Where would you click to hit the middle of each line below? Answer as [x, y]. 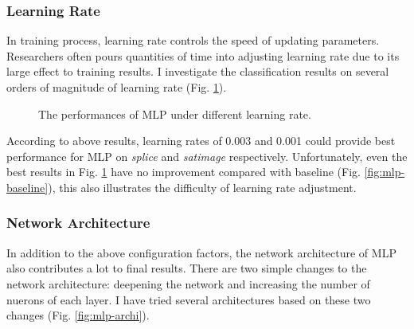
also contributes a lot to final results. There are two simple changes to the [187, 268]
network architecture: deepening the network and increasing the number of [188, 283]
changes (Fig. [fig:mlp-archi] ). [78, 315]
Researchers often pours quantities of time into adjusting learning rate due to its [203, 55]
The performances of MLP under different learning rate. [175, 114]
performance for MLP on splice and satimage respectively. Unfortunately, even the [207, 156]
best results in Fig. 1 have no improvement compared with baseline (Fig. [184, 172]
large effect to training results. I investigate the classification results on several [198, 71]
